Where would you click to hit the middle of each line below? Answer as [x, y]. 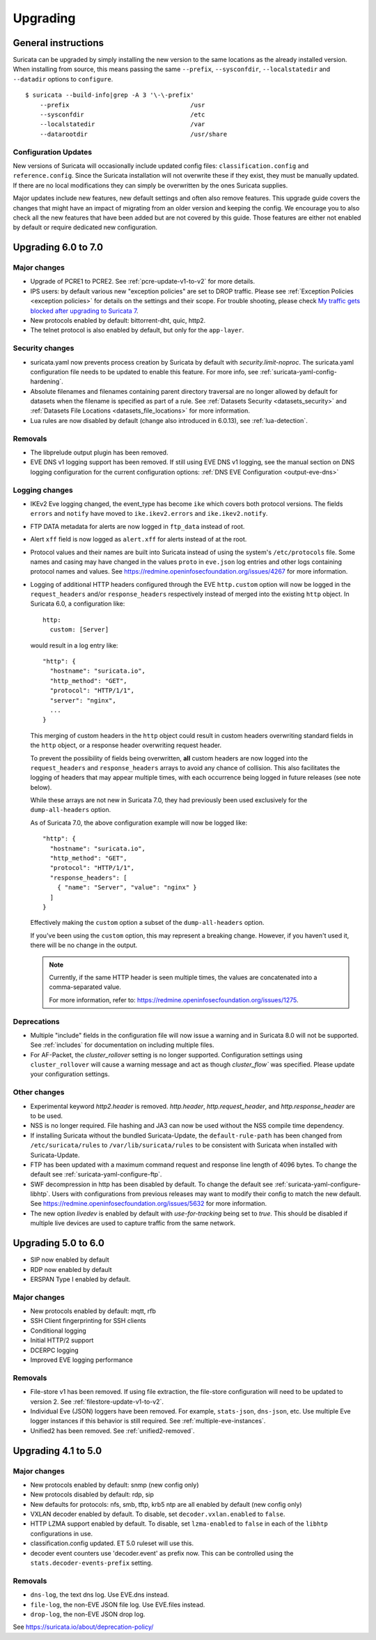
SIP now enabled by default [70, 1260]
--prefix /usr [122, 105]
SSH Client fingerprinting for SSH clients [88, 1321]
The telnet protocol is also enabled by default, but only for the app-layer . [137, 330]
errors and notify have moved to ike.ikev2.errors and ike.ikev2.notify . [149, 514]
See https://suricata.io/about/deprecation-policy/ [83, 1627]
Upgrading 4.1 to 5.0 [57, 1451]
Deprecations [36, 1021]
